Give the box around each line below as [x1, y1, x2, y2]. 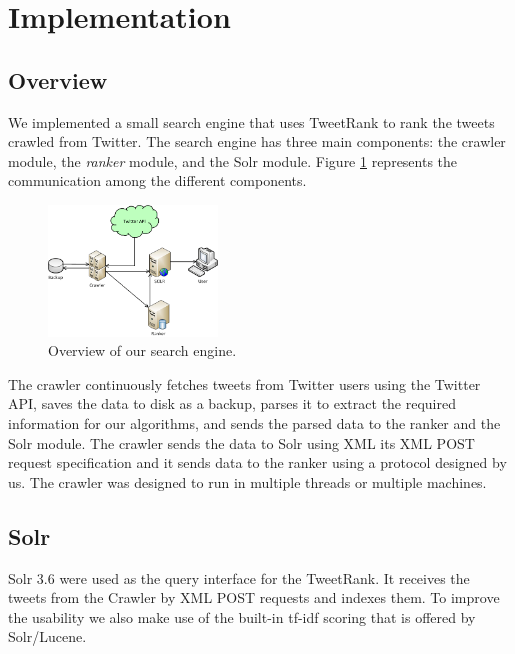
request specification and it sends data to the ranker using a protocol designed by [8, 452, 507, 473]
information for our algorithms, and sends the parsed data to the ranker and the [8, 413, 501, 434]
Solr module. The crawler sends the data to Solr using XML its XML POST [8, 432, 475, 453]
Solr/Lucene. [8, 626, 87, 647]
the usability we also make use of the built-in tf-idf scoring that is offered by [8, 606, 476, 627]
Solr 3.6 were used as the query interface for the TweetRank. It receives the [8, 567, 470, 588]
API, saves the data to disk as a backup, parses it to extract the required [8, 393, 456, 414]
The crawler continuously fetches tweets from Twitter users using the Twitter [8, 373, 481, 394]
